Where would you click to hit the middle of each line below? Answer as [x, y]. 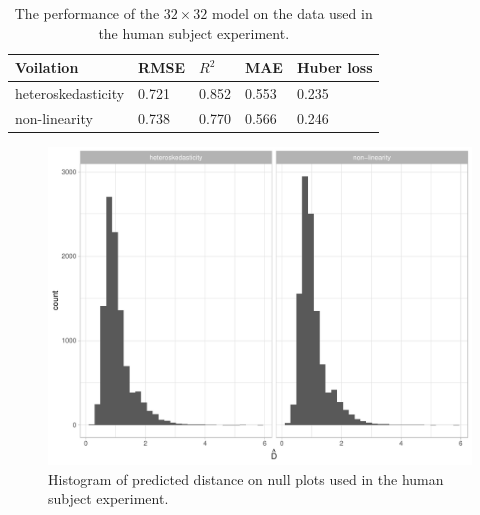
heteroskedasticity [70, 93]
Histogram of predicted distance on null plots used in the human [246, 478]
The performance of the [87, 13]
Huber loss [334, 67]
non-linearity [54, 117]
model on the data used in [292, 13]
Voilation [47, 67]
